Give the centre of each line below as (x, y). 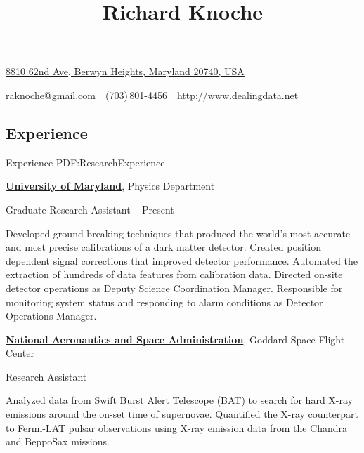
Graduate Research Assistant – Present (90, 209)
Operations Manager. (51, 316)
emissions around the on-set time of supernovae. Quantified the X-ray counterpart (182, 414)
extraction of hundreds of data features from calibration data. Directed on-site (174, 274)
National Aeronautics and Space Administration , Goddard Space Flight (175, 339)
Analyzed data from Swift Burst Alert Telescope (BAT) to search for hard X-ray (179, 400)
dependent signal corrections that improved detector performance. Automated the (182, 260)
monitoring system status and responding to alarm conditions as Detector (164, 302)
